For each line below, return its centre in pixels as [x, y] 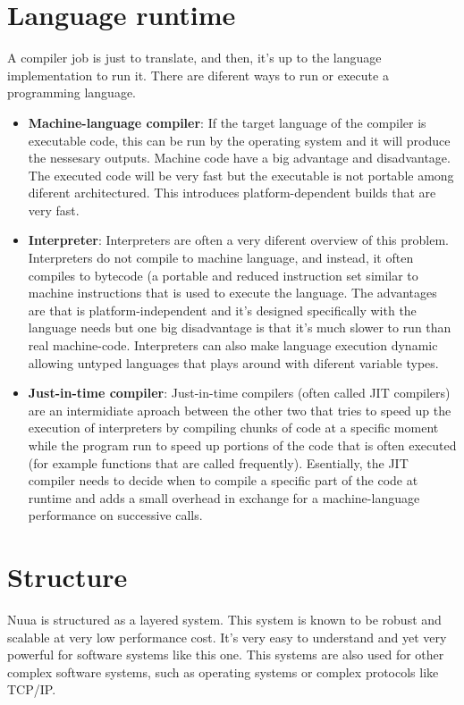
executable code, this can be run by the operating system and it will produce [239, 140]
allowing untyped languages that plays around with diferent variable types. [233, 362]
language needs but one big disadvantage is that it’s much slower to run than [240, 327]
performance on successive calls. [115, 515]
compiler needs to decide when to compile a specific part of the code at [223, 480]
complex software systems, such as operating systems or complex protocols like [223, 671]
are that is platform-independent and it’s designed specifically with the [222, 310]
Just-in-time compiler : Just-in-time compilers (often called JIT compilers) [239, 393]
